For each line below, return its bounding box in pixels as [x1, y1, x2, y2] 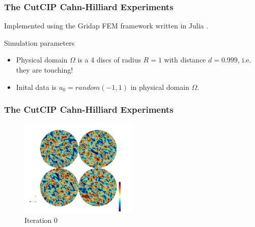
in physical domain [130, 81, 189, 92]
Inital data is [16, 81, 56, 92]
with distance [164, 54, 206, 65]
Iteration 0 [24, 215, 58, 225]
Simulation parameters [4, 37, 75, 48]
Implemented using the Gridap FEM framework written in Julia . [4, 20, 209, 31]
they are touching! [16, 64, 73, 75]
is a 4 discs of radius [77, 54, 141, 65]
